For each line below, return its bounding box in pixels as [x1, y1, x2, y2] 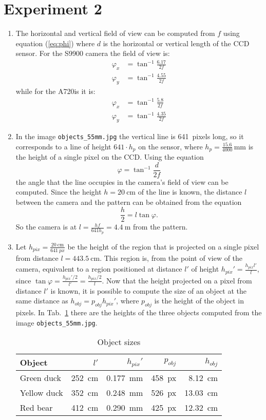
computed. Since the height [15, 186, 102, 197]
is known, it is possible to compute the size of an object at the [50, 285, 246, 296]
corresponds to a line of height [15, 141, 111, 151]
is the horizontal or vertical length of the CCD [103, 37, 250, 48]
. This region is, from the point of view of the [100, 252, 243, 263]
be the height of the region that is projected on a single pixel [67, 241, 259, 252]
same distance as [15, 295, 68, 306]
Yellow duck [20, 387, 63, 399]
